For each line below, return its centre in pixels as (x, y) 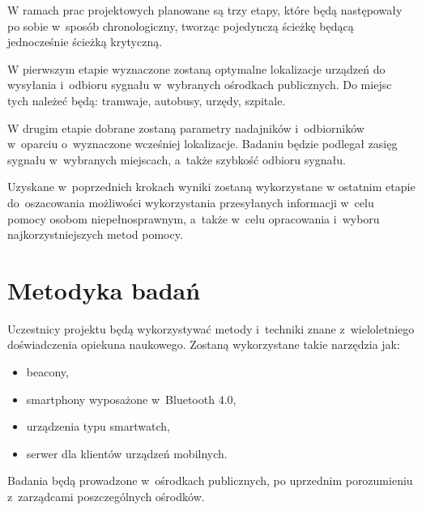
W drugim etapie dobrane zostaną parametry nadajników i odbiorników (186, 127)
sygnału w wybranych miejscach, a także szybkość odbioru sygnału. (177, 159)
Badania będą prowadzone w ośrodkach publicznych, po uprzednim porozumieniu (210, 480)
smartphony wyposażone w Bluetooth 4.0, (131, 399)
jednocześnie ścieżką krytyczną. (85, 42)
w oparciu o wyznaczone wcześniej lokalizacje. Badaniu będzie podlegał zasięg (202, 144)
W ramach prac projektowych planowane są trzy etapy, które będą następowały (205, 10)
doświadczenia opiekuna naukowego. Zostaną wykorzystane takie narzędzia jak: (204, 344)
